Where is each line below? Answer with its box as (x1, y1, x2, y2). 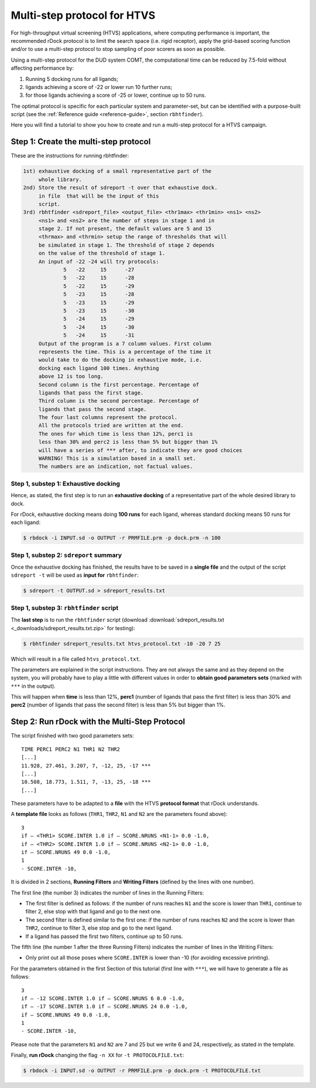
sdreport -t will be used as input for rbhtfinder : (11, 572, 139, 579)
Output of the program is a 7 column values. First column (38, 340, 212, 347)
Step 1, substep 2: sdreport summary (11, 551, 122, 559)
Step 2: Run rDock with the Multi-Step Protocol (11, 717, 186, 727)
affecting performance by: (11, 64, 74, 72)
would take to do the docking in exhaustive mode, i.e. (38, 356, 202, 363)
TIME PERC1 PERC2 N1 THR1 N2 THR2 (21, 746, 120, 753)
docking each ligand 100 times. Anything (38, 365, 159, 372)
